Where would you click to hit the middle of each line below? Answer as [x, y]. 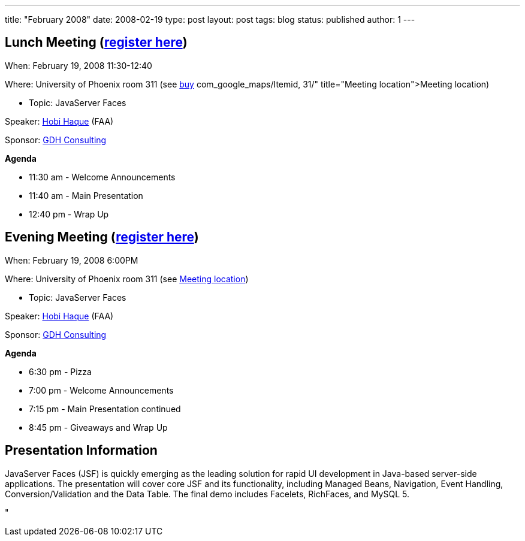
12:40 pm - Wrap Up [69, 214]
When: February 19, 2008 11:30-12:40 [79, 65]
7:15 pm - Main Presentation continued [105, 409]
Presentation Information [81, 451]
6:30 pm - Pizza [60, 371]
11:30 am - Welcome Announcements [102, 177]
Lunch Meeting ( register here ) [96, 43]
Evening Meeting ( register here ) [102, 237]
